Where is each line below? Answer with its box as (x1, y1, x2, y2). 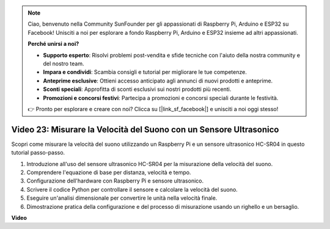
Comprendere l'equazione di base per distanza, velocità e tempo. (26, 169, 191, 176)
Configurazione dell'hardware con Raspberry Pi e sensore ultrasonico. (26, 177, 204, 184)
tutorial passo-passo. (11, 149, 65, 156)
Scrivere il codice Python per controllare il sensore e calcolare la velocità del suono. (26, 186, 238, 193)
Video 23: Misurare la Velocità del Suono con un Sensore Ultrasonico (11, 124, 279, 134)
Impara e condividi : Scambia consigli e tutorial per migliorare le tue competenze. (43, 68, 247, 76)
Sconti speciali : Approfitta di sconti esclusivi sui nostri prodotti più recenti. (43, 85, 232, 93)
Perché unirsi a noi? (28, 40, 79, 48)
